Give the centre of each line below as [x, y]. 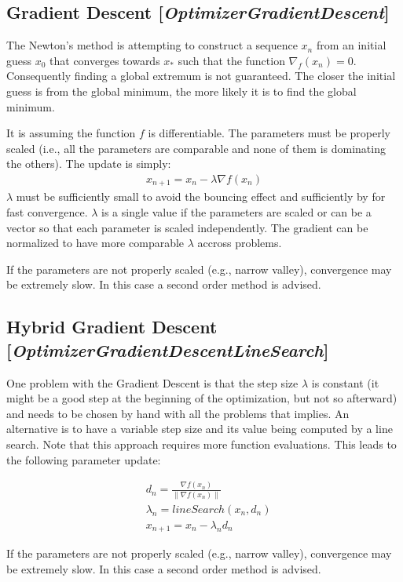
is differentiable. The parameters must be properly [269, 133]
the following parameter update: [84, 459]
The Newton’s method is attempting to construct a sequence [152, 45]
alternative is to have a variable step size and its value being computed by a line [200, 429]
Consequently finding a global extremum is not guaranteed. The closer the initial [201, 76]
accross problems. [240, 243]
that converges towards [105, 60]
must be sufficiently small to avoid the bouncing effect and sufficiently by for [201, 196]
